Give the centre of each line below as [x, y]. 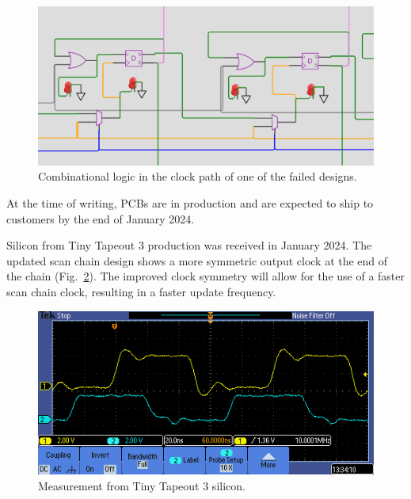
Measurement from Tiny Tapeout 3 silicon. [142, 485]
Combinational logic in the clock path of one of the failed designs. [198, 176]
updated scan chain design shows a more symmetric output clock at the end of [197, 260]
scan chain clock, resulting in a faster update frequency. [141, 291]
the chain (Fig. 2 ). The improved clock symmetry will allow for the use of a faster [206, 276]
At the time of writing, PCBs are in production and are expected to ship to [190, 203]
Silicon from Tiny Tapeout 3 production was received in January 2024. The [189, 245]
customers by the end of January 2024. [101, 218]
